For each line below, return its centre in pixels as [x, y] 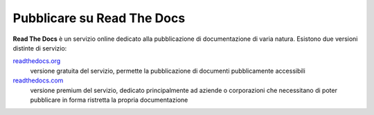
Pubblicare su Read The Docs [99, 18]
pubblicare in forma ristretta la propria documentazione [109, 100]
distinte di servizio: [40, 48]
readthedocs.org [37, 61]
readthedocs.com [38, 80]
